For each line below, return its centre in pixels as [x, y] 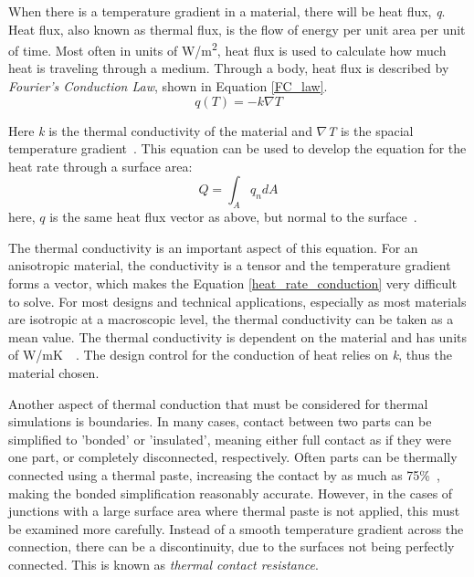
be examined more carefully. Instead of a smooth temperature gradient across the [236, 528]
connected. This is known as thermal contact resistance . [163, 564]
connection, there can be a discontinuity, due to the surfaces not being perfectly [232, 546]
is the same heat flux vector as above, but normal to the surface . [233, 217]
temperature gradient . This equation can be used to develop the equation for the [237, 148]
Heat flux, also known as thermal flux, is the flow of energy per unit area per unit [237, 29]
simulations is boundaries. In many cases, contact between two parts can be [220, 421]
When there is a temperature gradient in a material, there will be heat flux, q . [227, 11]
